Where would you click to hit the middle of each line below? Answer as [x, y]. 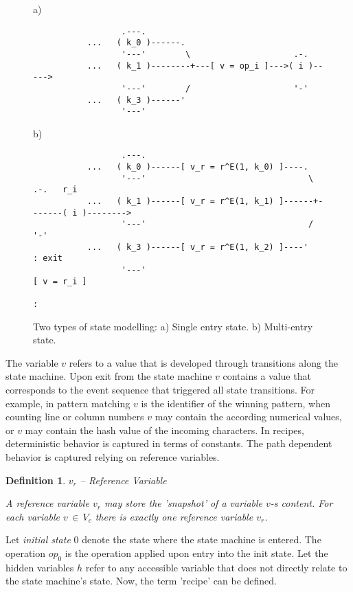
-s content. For [301, 503]
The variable [32, 362]
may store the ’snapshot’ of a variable [183, 503]
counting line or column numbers [75, 417]
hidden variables [40, 567]
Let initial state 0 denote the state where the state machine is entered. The [163, 539]
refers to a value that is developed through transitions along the [204, 362]
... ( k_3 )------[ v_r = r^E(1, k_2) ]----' [197, 247]
